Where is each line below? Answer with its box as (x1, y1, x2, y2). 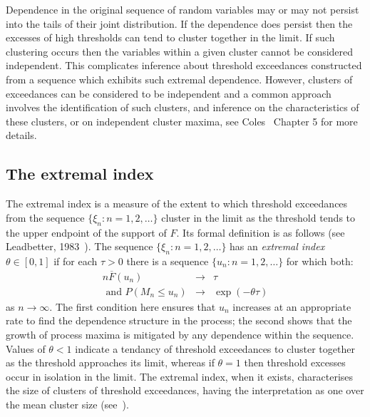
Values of (6, 341, 46, 356)
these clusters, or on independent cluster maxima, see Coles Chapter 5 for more (6, 113, 358, 128)
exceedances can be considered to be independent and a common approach (6, 86, 332, 101)
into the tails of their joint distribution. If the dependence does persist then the (6, 16, 353, 31)
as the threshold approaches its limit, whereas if (6, 355, 215, 370)
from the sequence (6, 210, 85, 225)
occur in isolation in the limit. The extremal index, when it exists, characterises (6, 369, 354, 383)
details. (6, 128, 37, 143)
